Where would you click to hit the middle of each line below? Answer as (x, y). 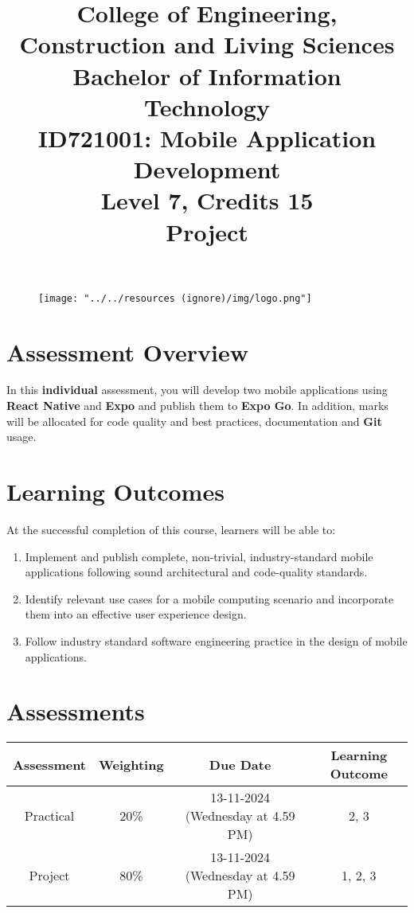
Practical (49, 816)
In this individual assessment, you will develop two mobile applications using (197, 390)
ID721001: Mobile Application (207, 137)
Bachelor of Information (207, 75)
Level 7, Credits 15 (207, 200)
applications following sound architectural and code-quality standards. (196, 572)
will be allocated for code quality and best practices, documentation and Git (194, 421)
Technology (207, 106)
